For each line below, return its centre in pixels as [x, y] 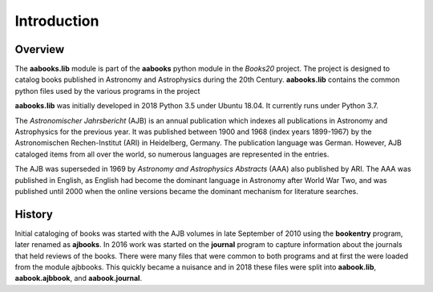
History [34, 214]
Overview [40, 49]
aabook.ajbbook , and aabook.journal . [79, 278]
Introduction [57, 21]
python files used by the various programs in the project [107, 91]
